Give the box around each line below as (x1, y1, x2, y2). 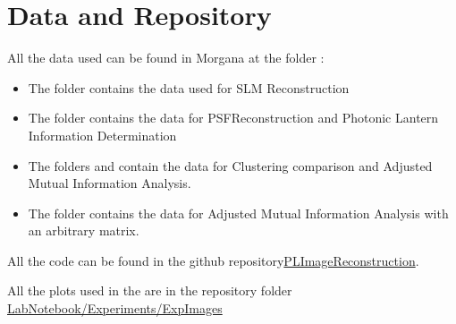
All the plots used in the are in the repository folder (7, 281, 292, 300)
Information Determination (28, 125, 177, 144)
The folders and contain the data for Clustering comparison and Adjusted (28, 156, 433, 175)
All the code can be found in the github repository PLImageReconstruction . (7, 251, 419, 269)
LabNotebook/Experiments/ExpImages (7, 299, 223, 318)
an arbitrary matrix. (28, 221, 139, 240)
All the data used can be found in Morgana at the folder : (7, 48, 325, 67)
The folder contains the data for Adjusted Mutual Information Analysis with (28, 203, 449, 222)
